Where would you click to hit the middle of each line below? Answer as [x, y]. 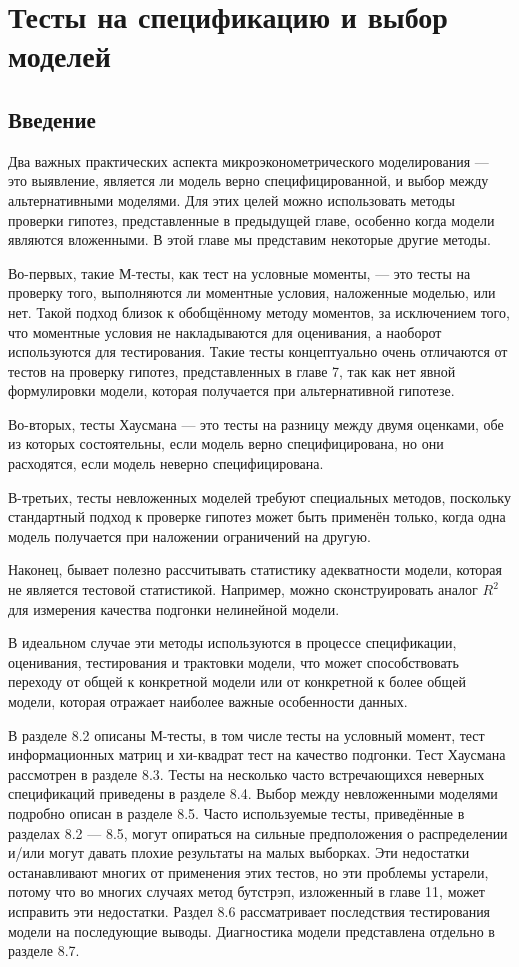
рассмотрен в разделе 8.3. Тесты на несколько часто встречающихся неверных [246, 773]
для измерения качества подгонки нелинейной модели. [174, 608]
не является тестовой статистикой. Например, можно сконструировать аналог [243, 589]
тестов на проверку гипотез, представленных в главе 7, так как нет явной [232, 370]
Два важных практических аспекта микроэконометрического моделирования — [248, 160]
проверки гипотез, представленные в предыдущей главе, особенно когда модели [251, 219]
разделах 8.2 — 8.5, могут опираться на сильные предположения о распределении [258, 832]
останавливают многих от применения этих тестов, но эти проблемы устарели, [248, 871]
